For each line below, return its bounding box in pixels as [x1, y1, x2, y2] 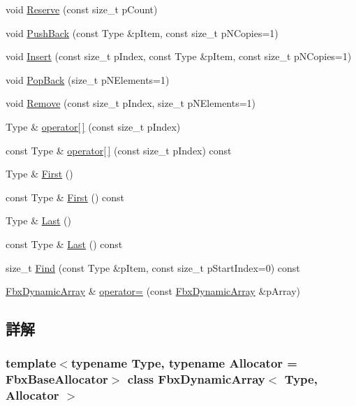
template [6, 354, 57, 372]
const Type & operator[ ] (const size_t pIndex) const [6, 143, 232, 157]
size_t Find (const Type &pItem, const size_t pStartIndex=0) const [6, 260, 300, 275]
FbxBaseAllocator [6, 370, 108, 388]
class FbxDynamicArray [127, 370, 265, 388]
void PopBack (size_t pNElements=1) [6, 72, 170, 87]
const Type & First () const [6, 189, 125, 204]
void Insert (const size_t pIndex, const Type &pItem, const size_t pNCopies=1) [6, 49, 352, 64]
